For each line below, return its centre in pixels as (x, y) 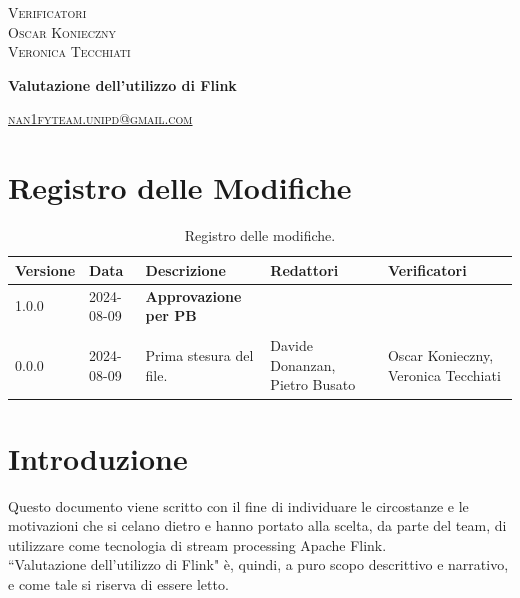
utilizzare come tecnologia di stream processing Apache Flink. (197, 544)
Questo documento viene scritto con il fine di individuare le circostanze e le (238, 505)
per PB (171, 315)
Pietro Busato (313, 384)
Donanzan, (303, 364)
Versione (45, 269)
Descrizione (185, 269)
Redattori (304, 269)
